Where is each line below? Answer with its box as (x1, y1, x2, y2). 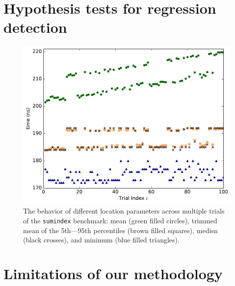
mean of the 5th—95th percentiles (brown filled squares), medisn (23, 225, 218, 235)
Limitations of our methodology (3, 263, 223, 284)
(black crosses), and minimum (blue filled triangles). (23, 235, 180, 245)
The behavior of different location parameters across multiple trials (23, 206, 225, 216)
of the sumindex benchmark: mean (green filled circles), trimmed (23, 215, 217, 226)
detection (3, 17, 67, 37)
